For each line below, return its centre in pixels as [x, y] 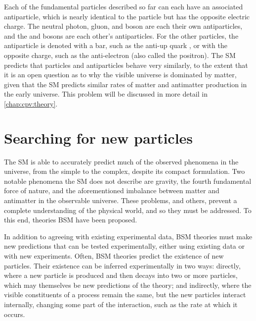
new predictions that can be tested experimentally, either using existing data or [124, 246]
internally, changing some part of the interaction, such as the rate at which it [121, 304]
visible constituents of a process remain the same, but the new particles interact [125, 294]
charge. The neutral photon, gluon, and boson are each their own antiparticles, [123, 26]
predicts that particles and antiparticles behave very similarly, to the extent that [126, 65]
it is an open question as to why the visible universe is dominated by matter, [120, 75]
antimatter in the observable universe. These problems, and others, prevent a [121, 200]
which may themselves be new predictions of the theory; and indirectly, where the [128, 285]
